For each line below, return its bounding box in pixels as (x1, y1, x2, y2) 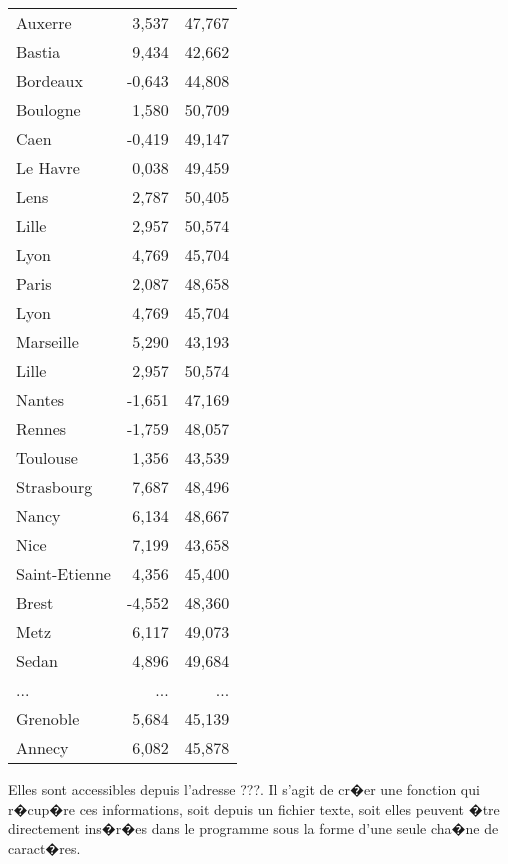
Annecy (16, 736, 69, 759)
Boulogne (16, 98, 81, 121)
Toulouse (16, 446, 78, 469)
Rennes (16, 417, 67, 440)
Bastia (16, 40, 61, 63)
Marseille (16, 330, 79, 353)
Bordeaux (16, 69, 83, 92)
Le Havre (16, 156, 80, 179)
